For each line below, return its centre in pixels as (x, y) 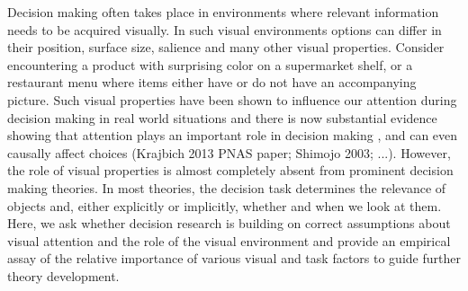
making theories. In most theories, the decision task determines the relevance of (227, 187)
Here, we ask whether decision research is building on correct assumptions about (229, 223)
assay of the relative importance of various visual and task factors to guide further (234, 258)
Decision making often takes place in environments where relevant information (223, 12)
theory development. (63, 275)
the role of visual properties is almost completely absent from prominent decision (230, 170)
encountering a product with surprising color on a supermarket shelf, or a (210, 64)
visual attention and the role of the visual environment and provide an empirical (229, 240)
